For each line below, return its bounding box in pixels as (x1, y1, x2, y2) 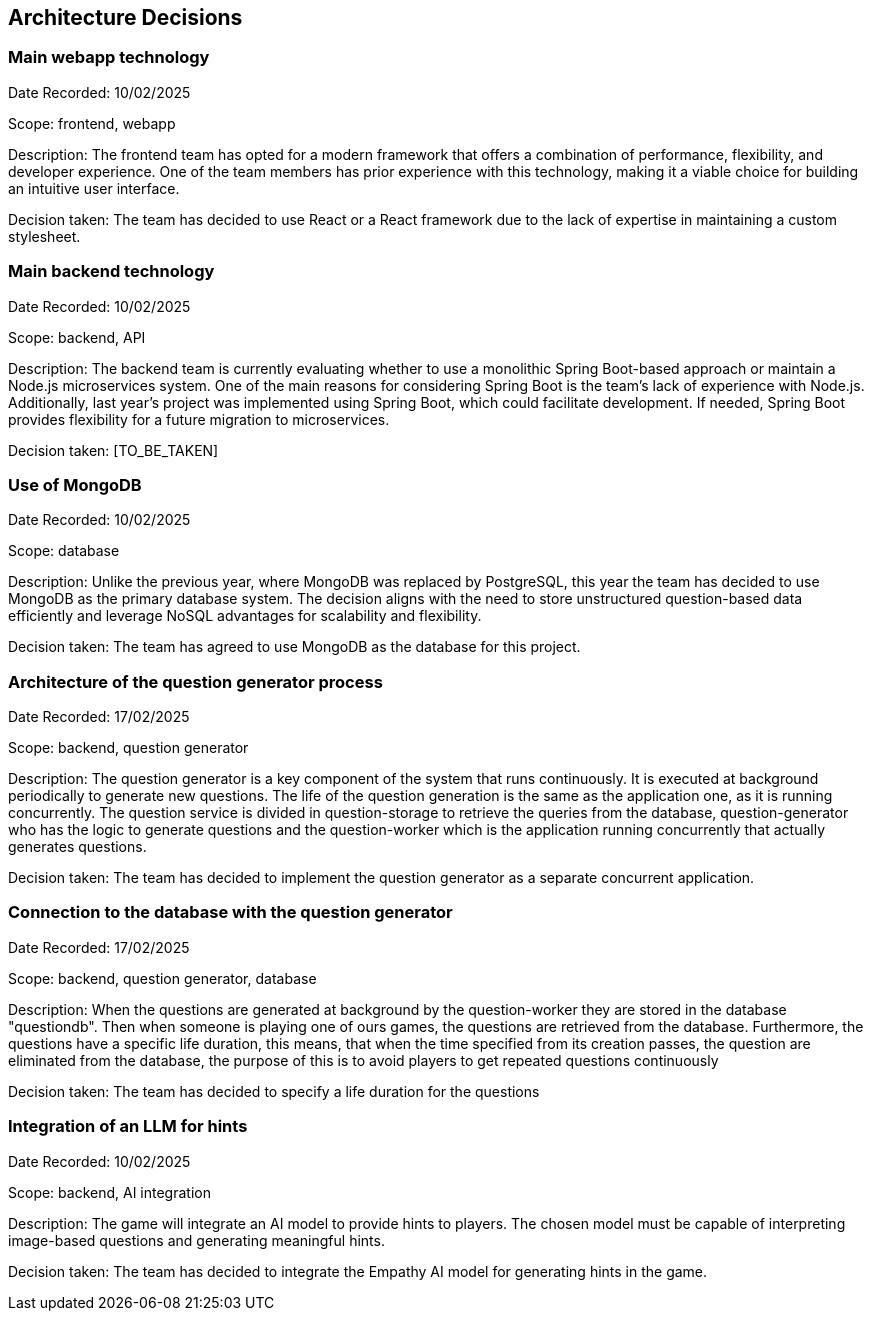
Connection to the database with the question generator (8, 902, 453, 923)
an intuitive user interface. (8, 179, 180, 197)
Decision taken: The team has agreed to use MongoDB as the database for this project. (8, 638, 581, 656)
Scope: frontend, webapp (8, 114, 176, 132)
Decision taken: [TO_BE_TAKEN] (8, 441, 219, 459)
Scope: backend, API (8, 328, 146, 346)
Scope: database (8, 542, 120, 560)
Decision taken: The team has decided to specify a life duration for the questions (8, 1082, 540, 1100)
